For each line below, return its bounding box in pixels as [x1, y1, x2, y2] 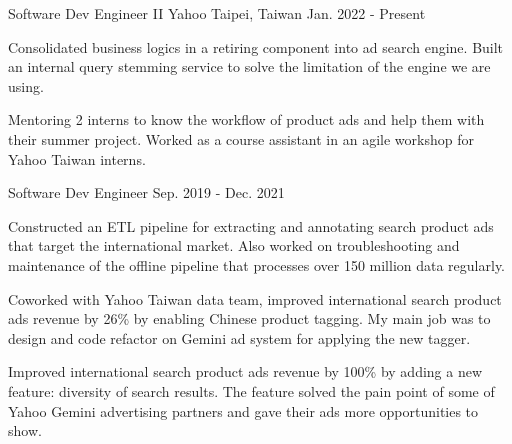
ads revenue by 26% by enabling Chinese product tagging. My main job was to [8, 308, 491, 329]
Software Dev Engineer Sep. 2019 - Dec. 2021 [8, 182, 285, 203]
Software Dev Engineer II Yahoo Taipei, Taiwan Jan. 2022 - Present [8, 3, 426, 23]
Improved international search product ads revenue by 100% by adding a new [8, 361, 483, 382]
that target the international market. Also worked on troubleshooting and [8, 235, 460, 256]
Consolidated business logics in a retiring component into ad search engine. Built [8, 36, 504, 57]
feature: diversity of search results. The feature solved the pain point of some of [8, 380, 495, 401]
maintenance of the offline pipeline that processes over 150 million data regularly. [8, 254, 505, 275]
